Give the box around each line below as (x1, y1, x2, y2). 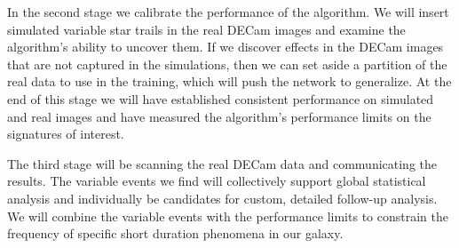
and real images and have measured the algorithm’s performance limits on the (7, 107, 431, 125)
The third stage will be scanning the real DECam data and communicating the (7, 154, 438, 172)
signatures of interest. (7, 124, 124, 143)
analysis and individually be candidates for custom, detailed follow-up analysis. (7, 188, 438, 207)
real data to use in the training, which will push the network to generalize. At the (7, 72, 452, 91)
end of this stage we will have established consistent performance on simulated (7, 89, 434, 108)
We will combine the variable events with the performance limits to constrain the (7, 206, 448, 225)
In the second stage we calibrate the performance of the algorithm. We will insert (7, 3, 449, 20)
